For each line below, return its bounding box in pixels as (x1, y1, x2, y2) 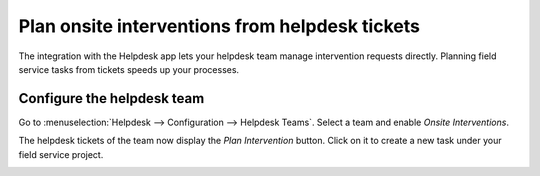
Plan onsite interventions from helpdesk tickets (18, 15, 420, 37)
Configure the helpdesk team (18, 90, 205, 107)
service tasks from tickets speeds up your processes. (18, 63, 240, 75)
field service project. (18, 148, 104, 160)
